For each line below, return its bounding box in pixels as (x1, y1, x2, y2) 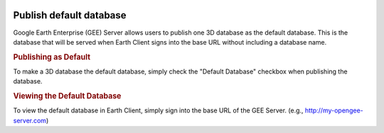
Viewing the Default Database (13, 91, 122, 101)
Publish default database (13, 9, 127, 21)
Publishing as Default (13, 52, 91, 62)
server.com (13, 116, 46, 125)
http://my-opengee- (304, 106, 363, 115)
